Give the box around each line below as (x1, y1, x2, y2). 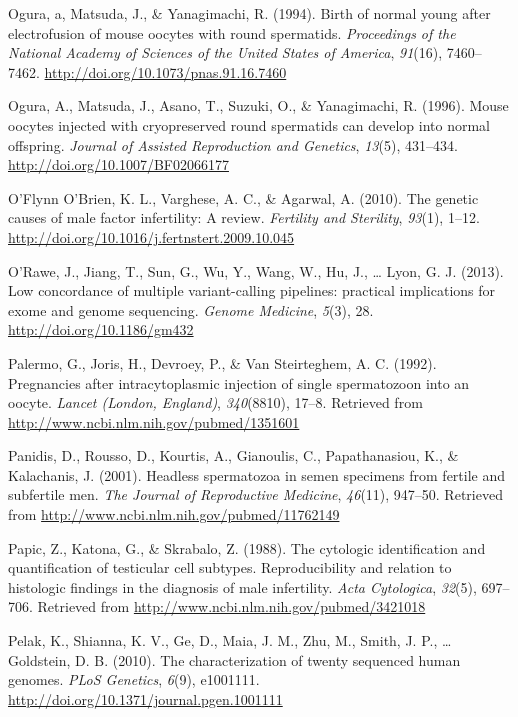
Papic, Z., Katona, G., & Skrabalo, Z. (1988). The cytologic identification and (8, 537, 486, 558)
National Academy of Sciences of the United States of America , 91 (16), (8, 42, 443, 63)
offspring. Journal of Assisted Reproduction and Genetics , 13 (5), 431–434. (8, 134, 458, 155)
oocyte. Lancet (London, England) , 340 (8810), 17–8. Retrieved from (8, 392, 423, 413)
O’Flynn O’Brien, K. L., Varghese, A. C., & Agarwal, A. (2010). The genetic (8, 187, 479, 208)
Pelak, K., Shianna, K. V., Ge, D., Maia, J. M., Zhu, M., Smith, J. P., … (8, 630, 452, 651)
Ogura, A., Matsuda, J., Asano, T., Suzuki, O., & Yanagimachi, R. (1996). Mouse (8, 95, 509, 116)
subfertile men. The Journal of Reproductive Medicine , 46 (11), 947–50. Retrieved (8, 484, 503, 505)
